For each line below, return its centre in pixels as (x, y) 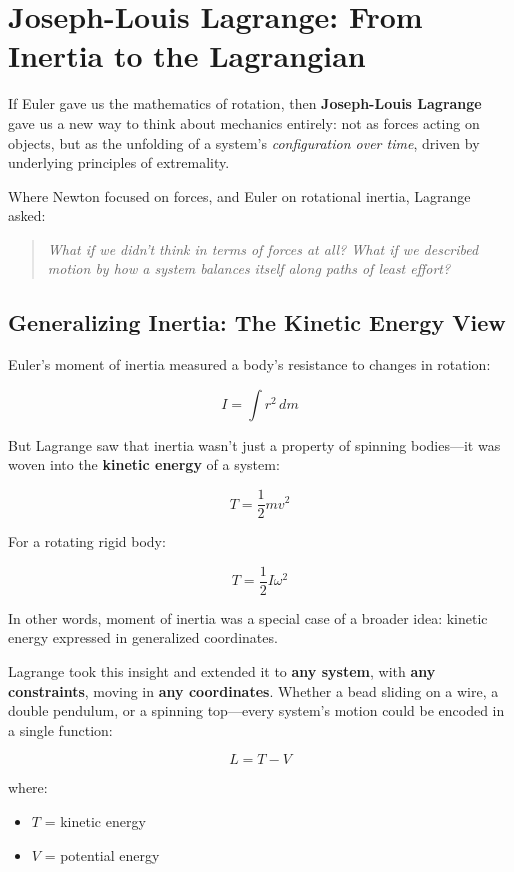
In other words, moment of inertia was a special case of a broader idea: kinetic (248, 617)
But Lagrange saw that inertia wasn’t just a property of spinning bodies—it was (254, 444)
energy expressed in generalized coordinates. (143, 637)
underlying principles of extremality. (119, 162)
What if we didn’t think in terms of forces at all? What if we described (263, 248)
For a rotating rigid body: (87, 541)
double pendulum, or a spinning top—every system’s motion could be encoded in (256, 710)
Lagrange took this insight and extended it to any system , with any (222, 670)
